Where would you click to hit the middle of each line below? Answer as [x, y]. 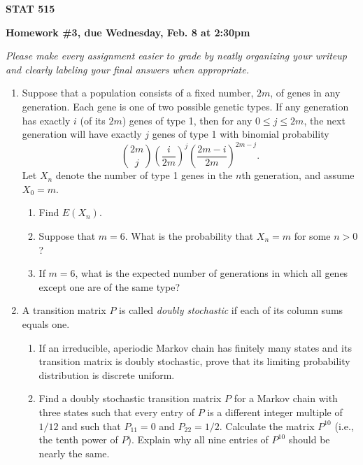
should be [309, 439]
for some [312, 236]
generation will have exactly [82, 134]
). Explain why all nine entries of [198, 439]
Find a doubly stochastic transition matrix [130, 398]
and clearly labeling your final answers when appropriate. [127, 69]
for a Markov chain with [286, 398]
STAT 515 [30, 8]
